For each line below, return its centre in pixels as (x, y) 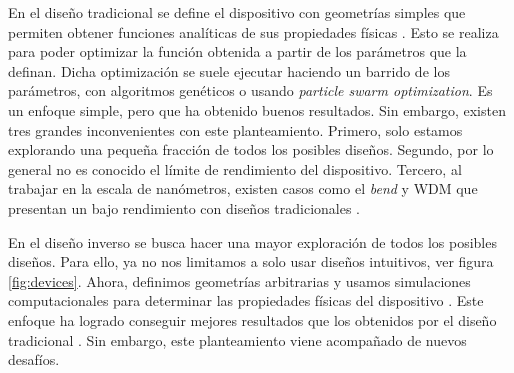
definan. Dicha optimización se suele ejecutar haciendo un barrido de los (229, 70)
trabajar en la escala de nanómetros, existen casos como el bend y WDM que (243, 188)
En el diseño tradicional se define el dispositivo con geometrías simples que (237, 12)
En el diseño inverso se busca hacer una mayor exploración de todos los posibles (252, 241)
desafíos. (34, 359)
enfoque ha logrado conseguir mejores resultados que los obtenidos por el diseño (252, 319)
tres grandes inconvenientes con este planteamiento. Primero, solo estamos (235, 129)
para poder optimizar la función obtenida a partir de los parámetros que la (237, 51)
